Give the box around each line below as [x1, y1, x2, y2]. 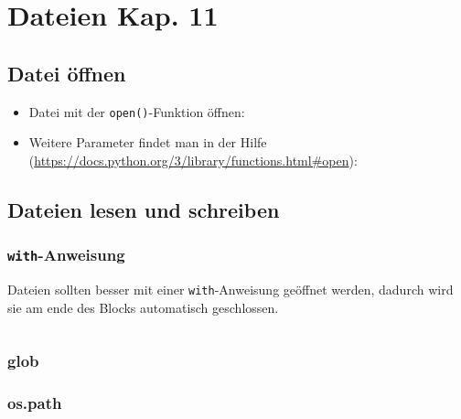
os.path [7, 392, 62, 414]
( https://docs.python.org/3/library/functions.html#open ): [28, 150, 358, 169]
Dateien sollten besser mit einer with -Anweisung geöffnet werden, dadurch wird [7, 279, 454, 298]
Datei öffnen [7, 59, 126, 87]
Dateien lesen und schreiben [7, 195, 280, 223]
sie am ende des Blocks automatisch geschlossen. [7, 297, 279, 317]
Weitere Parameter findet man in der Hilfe [28, 133, 267, 152]
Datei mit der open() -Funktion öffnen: [28, 102, 245, 121]
